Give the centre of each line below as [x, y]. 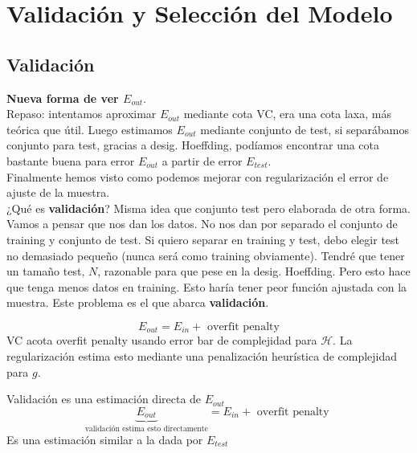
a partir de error [202, 160]
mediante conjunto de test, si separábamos [305, 129]
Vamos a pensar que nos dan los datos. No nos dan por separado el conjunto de [202, 224]
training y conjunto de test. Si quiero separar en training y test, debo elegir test [203, 239]
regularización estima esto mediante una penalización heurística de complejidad [202, 355]
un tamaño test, [46, 271]
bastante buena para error [71, 160]
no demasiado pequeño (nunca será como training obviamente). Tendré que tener [206, 255]
